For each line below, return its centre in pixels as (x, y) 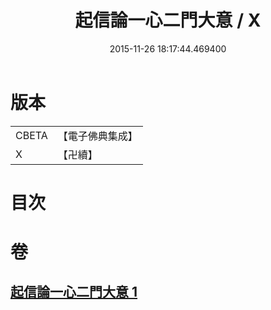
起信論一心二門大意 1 (74, 292)
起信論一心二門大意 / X (168, 20)
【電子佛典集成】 (97, 136)
